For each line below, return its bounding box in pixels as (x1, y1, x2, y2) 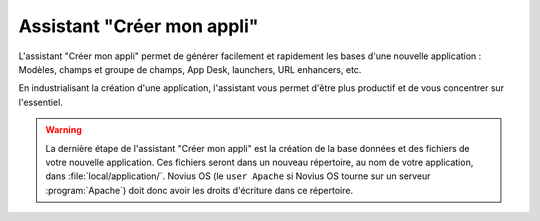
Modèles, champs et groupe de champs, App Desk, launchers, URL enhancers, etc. (18, 63, 362, 75)
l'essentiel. (18, 96, 64, 108)
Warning (45, 124, 82, 136)
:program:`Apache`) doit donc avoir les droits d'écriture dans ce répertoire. (45, 184, 354, 196)
